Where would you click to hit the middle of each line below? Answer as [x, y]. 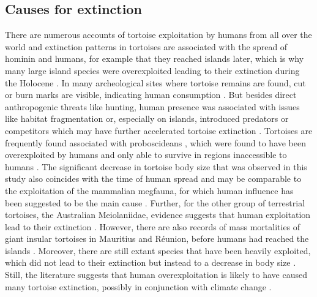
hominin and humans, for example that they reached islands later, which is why [155, 58]
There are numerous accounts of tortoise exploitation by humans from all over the [158, 35]
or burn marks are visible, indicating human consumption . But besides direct [151, 95]
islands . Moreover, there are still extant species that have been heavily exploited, [158, 250]
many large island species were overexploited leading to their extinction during [152, 70]
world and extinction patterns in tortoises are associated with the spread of [146, 46]
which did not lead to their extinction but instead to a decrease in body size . [151, 262]
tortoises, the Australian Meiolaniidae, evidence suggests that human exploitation [158, 215]
